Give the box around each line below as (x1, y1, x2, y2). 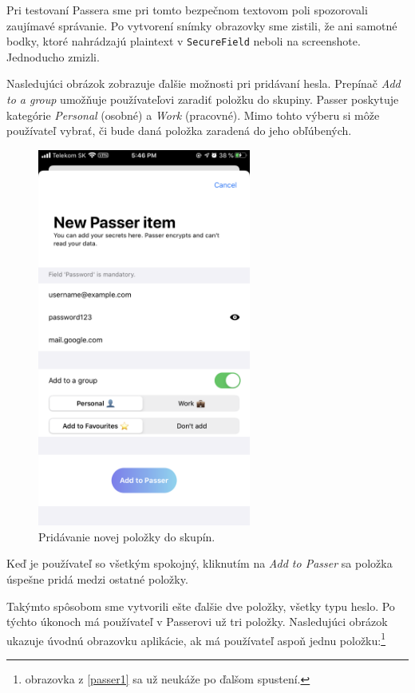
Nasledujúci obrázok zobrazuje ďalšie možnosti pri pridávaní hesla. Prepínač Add (6, 75, 401, 92)
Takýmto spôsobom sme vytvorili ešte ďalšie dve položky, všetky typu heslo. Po (6, 597, 395, 614)
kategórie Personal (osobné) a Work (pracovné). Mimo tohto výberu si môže (6, 106, 380, 123)
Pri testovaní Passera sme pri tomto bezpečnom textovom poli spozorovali (6, 2, 368, 18)
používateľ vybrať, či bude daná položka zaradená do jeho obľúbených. (6, 122, 352, 139)
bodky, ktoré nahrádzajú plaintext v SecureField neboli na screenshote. (6, 33, 361, 49)
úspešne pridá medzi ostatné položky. (6, 570, 188, 587)
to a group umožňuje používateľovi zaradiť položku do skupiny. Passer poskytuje (6, 91, 399, 108)
